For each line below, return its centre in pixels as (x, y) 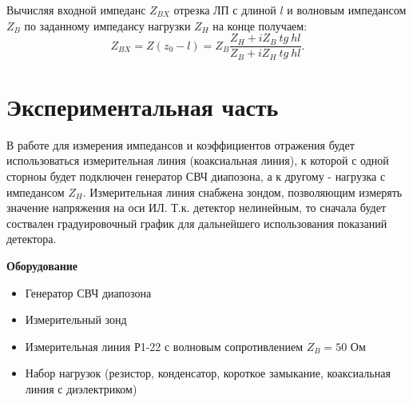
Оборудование (42, 265)
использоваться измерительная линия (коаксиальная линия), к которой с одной (198, 160)
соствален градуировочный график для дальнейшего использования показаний (197, 223)
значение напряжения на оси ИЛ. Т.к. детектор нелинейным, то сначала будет (197, 207)
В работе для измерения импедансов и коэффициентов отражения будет (181, 144)
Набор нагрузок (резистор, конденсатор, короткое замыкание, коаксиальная (208, 373)
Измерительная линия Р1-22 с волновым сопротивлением (164, 346)
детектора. (32, 239)
